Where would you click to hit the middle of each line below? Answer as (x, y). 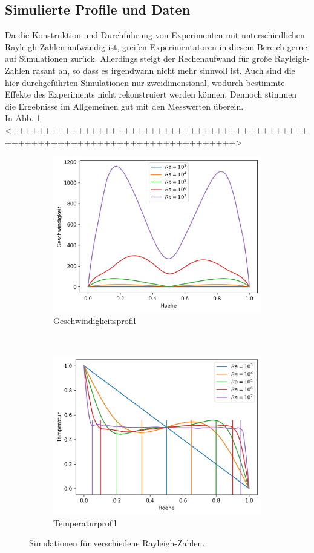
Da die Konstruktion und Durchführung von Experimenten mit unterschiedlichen (155, 35)
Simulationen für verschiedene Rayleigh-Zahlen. (117, 543)
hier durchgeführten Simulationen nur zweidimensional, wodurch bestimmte (145, 82)
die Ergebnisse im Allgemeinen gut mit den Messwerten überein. (124, 106)
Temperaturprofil (85, 522)
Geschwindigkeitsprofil (95, 320)
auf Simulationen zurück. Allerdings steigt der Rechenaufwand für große (139, 58)
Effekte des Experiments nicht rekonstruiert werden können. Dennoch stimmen (151, 94)
